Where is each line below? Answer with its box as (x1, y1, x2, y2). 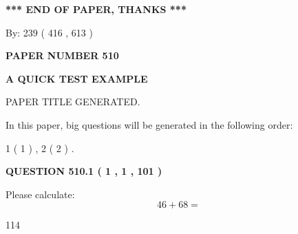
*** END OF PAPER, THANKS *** (6, 2, 187, 16)
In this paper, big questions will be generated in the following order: (6, 117, 293, 131)
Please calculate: (6, 187, 75, 201)
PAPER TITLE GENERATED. (6, 94, 140, 109)
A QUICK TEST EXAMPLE (6, 71, 148, 85)
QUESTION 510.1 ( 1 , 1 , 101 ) (6, 164, 162, 178)
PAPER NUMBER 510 (6, 48, 119, 63)
